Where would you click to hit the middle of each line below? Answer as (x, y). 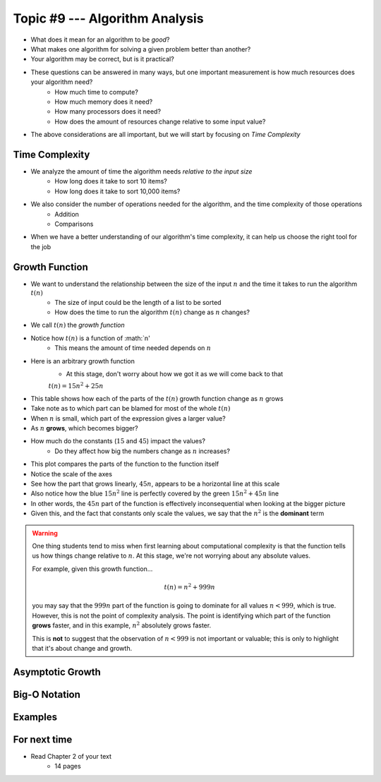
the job (41, 246)
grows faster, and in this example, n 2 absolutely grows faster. (122, 625)
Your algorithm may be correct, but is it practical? (102, 59)
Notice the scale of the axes (72, 474)
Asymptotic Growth (57, 672)
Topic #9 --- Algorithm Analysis (108, 18)
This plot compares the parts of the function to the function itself (125, 464)
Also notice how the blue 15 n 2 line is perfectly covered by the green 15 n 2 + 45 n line (155, 493)
